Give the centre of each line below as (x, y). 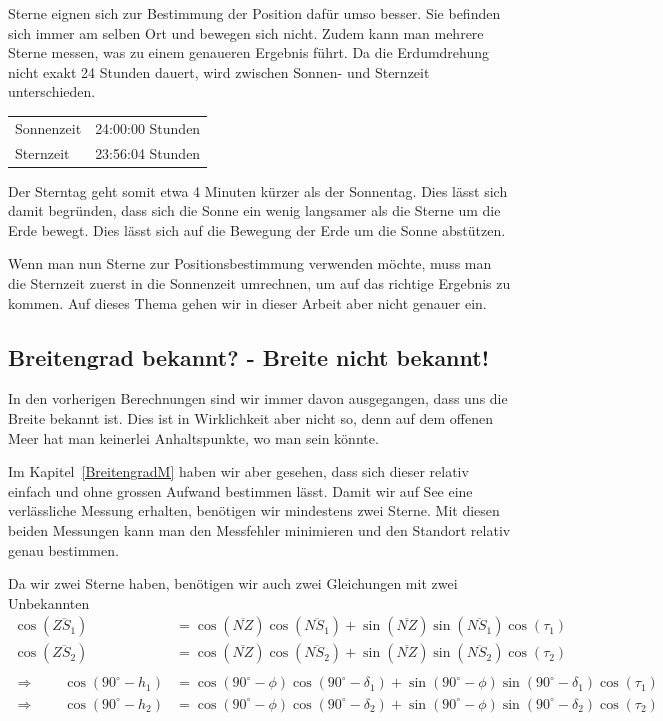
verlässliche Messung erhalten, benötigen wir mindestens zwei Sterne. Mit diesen (254, 510)
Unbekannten (49, 602)
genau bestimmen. (63, 549)
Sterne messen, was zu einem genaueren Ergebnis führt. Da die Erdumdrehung (249, 52)
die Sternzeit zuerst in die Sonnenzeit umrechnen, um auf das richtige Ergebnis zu (259, 283)
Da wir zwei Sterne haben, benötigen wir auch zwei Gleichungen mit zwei (233, 583)
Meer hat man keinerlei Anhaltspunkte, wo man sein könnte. (193, 437)
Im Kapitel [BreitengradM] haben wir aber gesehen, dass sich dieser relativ (238, 471)
